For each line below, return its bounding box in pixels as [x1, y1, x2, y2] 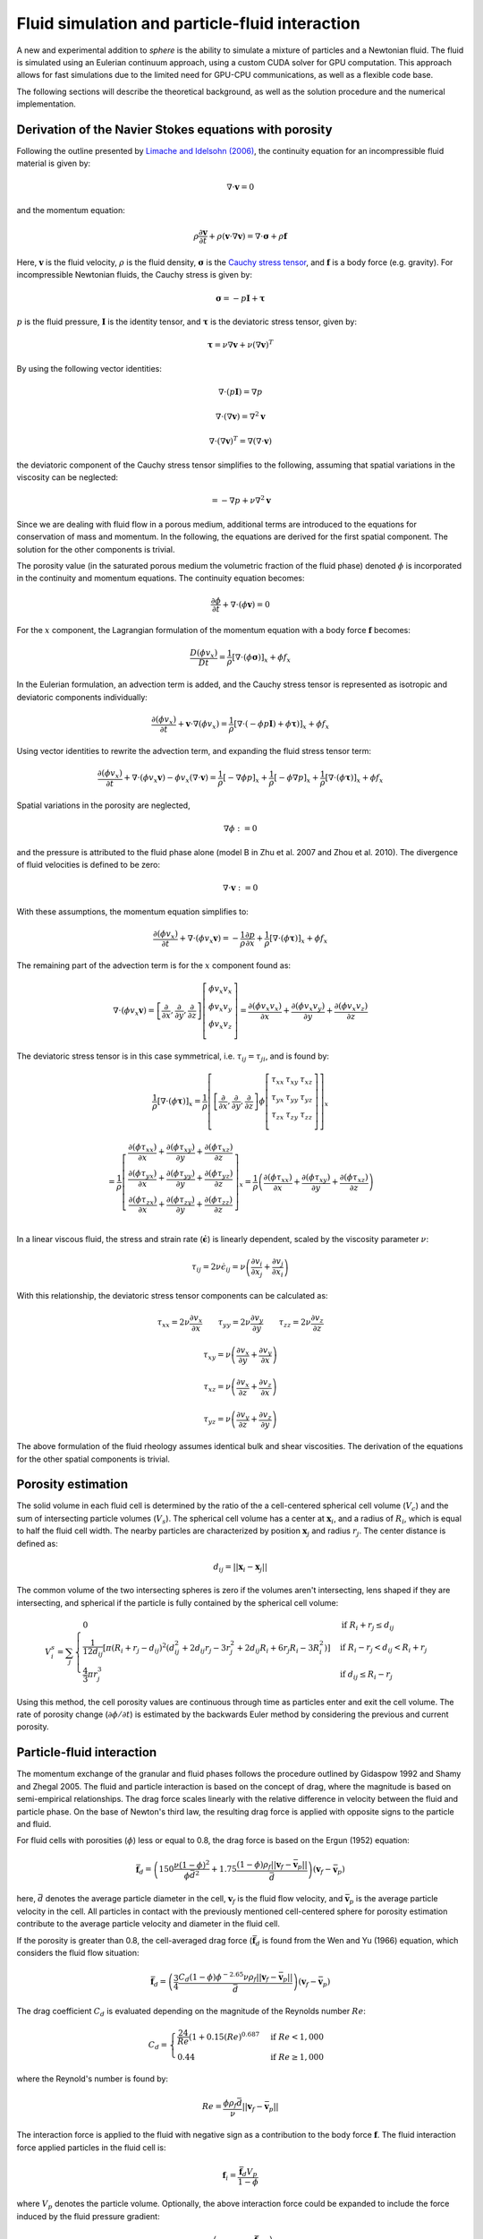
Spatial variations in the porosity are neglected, [16, 800, 191, 811]
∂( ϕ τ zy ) [165, 1194, 196, 1206]
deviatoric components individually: [16, 691, 148, 702]
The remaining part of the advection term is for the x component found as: [16, 960, 291, 971]
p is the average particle [349, 1893, 438, 1907]
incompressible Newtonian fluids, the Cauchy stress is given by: [16, 270, 252, 280]
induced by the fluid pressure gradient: [16, 2210, 160, 2221]
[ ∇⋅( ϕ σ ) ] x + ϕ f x [232, 652, 291, 665]
